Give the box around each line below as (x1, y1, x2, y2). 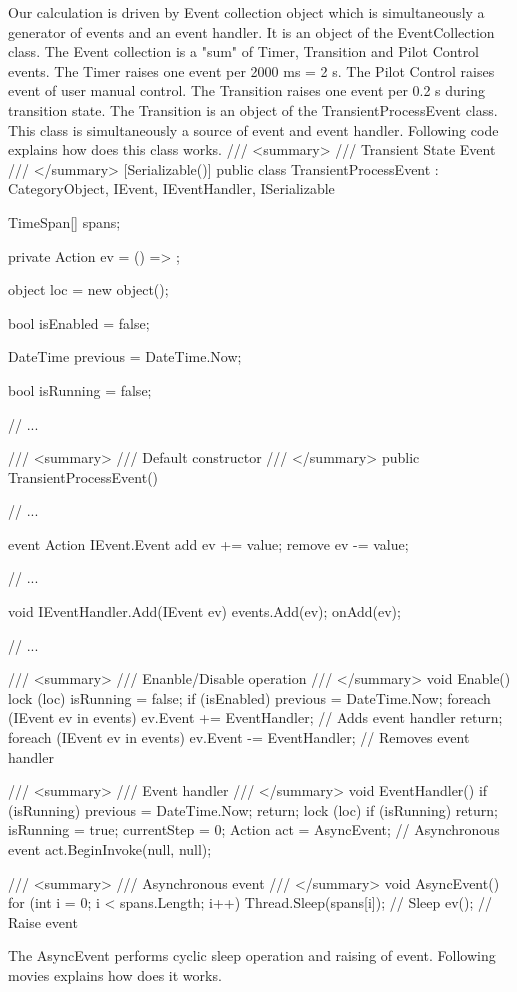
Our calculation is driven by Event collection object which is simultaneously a (8, 2, 485, 22)
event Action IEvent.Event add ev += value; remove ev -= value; (8, 533, 409, 554)
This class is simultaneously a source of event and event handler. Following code (8, 119, 499, 140)
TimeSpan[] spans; (8, 211, 121, 232)
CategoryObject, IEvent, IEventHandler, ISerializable (8, 178, 335, 199)
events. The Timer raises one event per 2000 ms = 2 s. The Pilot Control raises (8, 60, 495, 81)
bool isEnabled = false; (8, 312, 150, 333)
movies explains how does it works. (8, 964, 222, 985)
